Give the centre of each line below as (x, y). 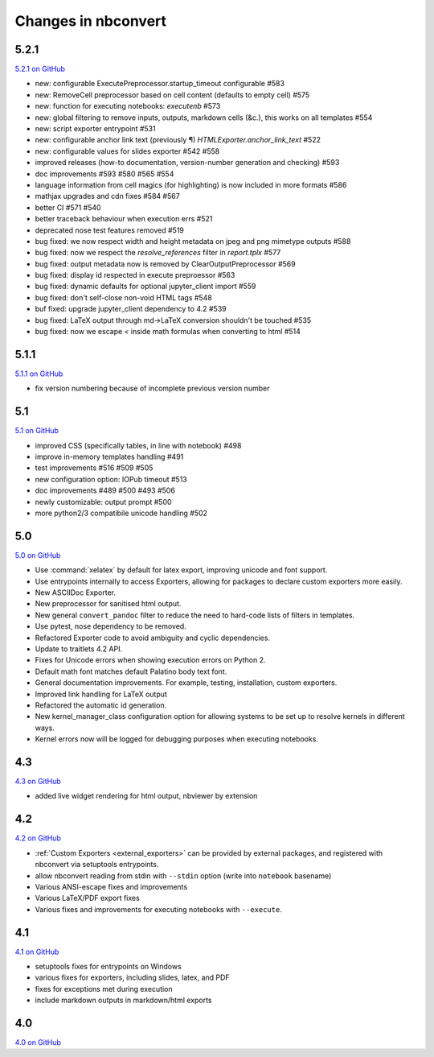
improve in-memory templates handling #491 (109, 457)
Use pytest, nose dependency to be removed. (111, 626)
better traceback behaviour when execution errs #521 (124, 219)
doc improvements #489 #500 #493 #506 (105, 490)
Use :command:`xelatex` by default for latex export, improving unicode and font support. (181, 570)
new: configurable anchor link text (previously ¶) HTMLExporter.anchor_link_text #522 (178, 140)
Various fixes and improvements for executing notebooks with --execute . (159, 909)
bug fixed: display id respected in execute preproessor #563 (135, 275)
